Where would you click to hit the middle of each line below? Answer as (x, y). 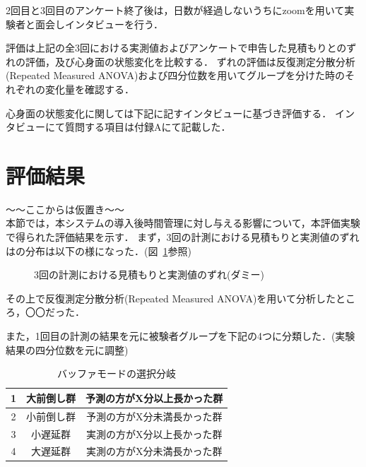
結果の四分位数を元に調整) (67, 349)
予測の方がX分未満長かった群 (154, 416)
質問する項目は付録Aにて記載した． (148, 127)
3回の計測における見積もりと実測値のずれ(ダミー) (149, 274)
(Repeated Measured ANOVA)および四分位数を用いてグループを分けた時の (176, 75)
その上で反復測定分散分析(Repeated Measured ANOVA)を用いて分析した (171, 298)
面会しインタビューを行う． (99, 24)
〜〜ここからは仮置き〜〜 (65, 209)
